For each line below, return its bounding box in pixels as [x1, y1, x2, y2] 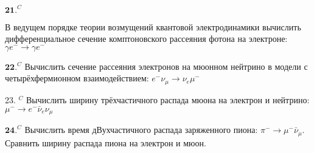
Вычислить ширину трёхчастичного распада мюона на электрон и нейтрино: [26, 93, 310, 106]
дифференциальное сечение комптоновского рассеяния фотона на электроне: [5, 32, 288, 45]
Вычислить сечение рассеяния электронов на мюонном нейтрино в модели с [24, 59, 308, 72]
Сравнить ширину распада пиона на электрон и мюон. [5, 136, 206, 149]
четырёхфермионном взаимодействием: [5, 72, 149, 84]
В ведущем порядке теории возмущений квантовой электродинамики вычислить [5, 20, 301, 33]
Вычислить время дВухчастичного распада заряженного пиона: [24, 123, 258, 136]
